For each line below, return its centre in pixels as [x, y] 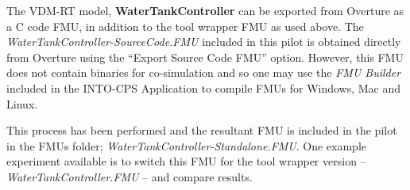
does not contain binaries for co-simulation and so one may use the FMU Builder [204, 72]
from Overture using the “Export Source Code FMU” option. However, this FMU [205, 57]
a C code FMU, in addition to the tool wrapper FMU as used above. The [185, 26]
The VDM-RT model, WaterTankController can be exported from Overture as [205, 10]
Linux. [22, 103]
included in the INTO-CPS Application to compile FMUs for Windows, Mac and [204, 87]
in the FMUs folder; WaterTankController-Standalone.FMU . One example [187, 145]
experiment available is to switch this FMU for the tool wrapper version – [186, 161]
